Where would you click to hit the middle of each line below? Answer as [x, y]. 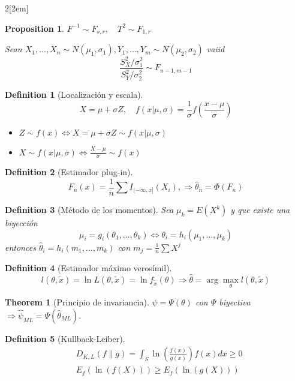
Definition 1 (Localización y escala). [74, 94]
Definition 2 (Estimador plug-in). [69, 172]
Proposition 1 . [34, 28]
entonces [20, 247]
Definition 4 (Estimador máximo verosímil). [88, 268]
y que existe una [260, 210]
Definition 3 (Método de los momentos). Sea [89, 210]
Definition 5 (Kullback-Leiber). [65, 338]
